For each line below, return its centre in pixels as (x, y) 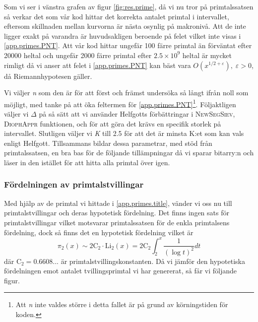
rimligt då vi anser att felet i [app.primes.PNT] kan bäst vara (97, 65)
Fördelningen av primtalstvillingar (74, 184)
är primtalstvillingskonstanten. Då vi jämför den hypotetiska (153, 261)
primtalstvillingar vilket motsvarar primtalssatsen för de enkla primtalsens (117, 222)
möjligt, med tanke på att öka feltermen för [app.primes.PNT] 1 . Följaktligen (120, 103)
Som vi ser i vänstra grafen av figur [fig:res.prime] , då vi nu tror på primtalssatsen (129, 6)
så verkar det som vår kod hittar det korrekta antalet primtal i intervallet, (117, 16)
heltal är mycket (207, 55)
